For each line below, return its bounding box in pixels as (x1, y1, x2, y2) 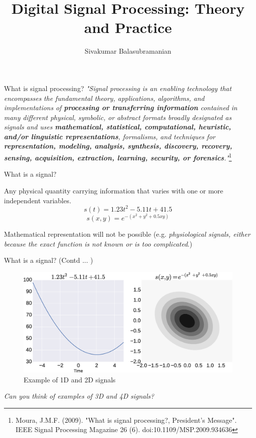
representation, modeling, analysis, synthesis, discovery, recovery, (4, 141, 232, 151)
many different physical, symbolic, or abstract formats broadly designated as (4, 112, 232, 122)
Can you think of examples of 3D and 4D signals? (4, 391, 154, 401)
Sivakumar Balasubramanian (85, 46, 171, 56)
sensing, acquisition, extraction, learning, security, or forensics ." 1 (4, 151, 232, 162)
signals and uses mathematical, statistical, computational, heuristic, (4, 122, 231, 132)
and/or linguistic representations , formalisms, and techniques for (4, 131, 216, 141)
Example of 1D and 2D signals (24, 374, 116, 384)
